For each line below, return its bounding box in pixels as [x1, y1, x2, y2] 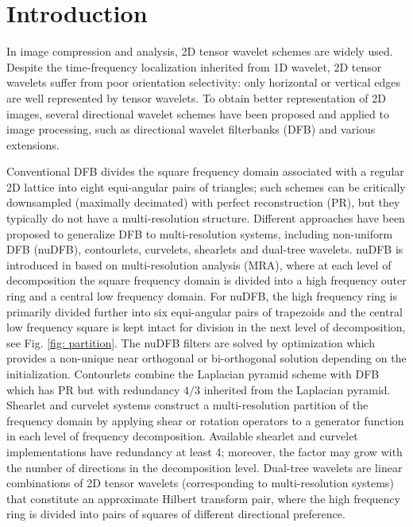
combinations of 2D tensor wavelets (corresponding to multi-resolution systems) [6, 475, 394, 491]
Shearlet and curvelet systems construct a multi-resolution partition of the [6, 397, 369, 413]
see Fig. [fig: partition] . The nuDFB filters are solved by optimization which [6, 334, 375, 351]
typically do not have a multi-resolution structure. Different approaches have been [6, 210, 405, 227]
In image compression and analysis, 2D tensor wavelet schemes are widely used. [6, 43, 393, 60]
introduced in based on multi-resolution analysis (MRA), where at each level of [6, 256, 392, 273]
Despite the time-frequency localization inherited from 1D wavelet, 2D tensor [6, 58, 382, 75]
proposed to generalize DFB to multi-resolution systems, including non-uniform [6, 225, 393, 242]
